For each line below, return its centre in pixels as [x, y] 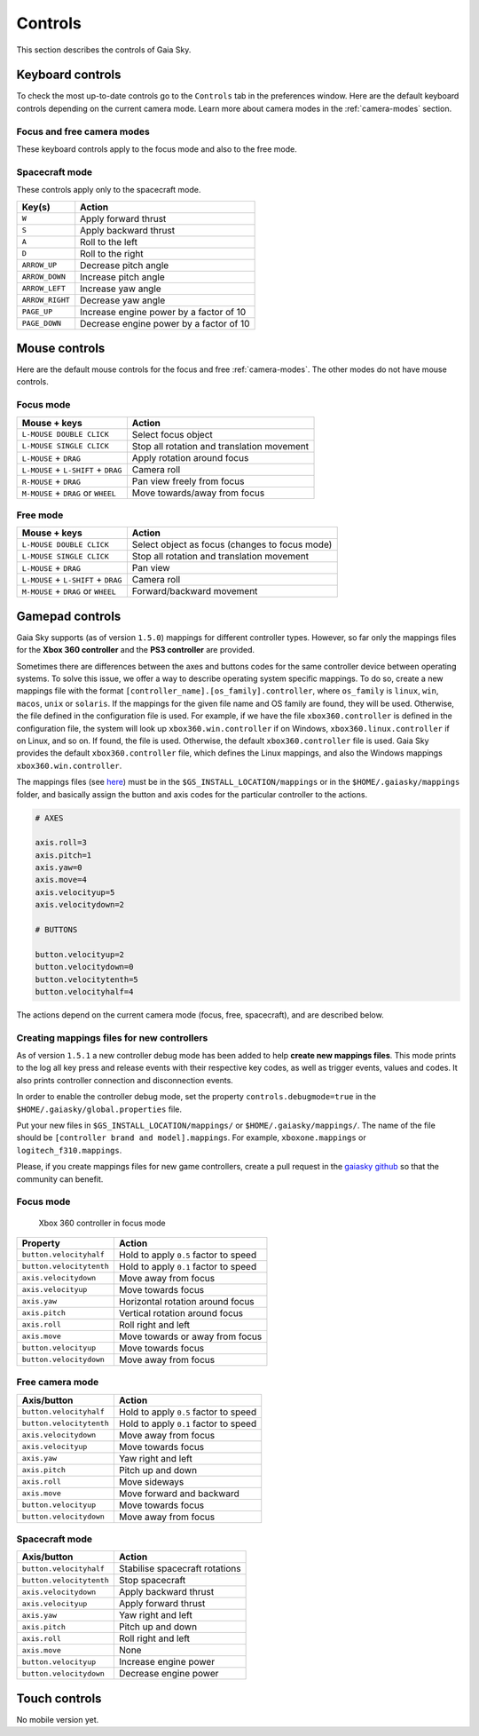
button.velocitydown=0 [84, 967]
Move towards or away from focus [190, 1336]
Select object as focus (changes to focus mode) [232, 544]
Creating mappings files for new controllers [112, 1037]
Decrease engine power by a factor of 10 [165, 323]
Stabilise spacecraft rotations [180, 1569]
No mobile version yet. [58, 1719]
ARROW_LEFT [44, 289]
